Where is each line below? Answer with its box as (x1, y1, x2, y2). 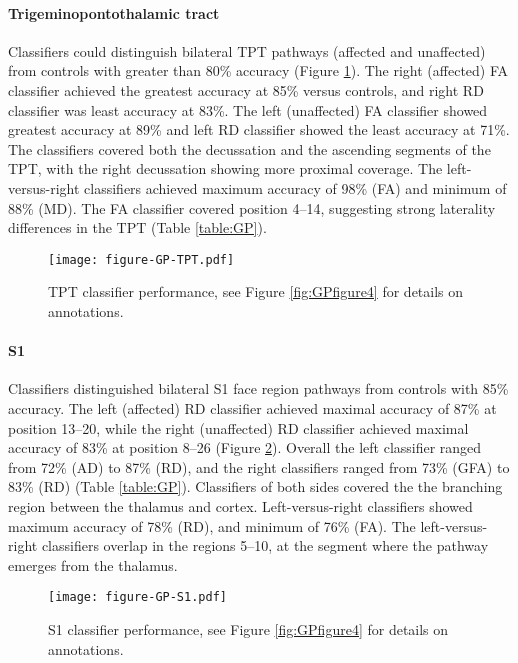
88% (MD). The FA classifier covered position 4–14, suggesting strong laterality (8, 197, 496, 218)
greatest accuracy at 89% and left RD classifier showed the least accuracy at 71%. (8, 119, 510, 140)
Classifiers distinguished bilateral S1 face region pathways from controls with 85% (8, 378, 509, 399)
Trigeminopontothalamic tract (8, 2, 220, 23)
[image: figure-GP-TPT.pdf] (48, 252, 235, 267)
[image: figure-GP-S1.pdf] (48, 590, 227, 605)
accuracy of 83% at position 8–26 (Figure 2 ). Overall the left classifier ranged (8, 437, 482, 458)
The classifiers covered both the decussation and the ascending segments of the (8, 138, 491, 159)
